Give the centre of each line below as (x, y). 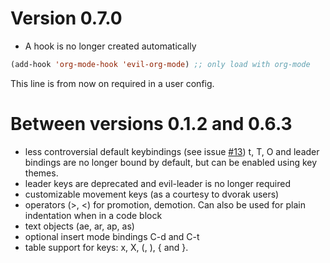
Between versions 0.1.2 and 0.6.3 (151, 124)
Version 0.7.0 (66, 18)
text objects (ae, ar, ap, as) (79, 226)
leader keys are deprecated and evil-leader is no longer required (158, 183)
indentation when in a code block (93, 215)
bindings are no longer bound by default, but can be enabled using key (171, 162)
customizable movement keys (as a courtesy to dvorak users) (152, 194)
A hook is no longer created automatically (110, 46)
